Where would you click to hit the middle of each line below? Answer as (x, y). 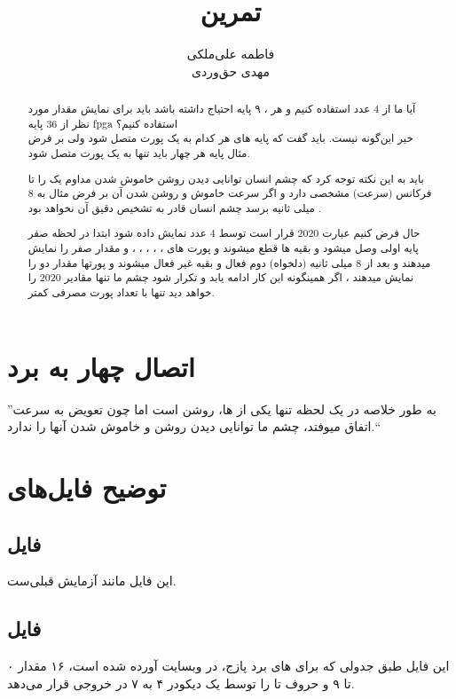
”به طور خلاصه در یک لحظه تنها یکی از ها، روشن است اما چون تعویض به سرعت (222, 408)
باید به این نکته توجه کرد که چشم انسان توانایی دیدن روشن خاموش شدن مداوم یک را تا (226, 178)
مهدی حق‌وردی (231, 71)
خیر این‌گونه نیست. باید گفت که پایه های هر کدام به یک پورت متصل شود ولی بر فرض (220, 138)
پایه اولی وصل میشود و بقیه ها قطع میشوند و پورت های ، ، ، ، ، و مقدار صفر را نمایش (223, 248)
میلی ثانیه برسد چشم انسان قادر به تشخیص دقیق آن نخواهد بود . (175, 207)
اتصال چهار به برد (101, 366)
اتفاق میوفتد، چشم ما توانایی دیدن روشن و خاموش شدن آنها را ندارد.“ (193, 426)
